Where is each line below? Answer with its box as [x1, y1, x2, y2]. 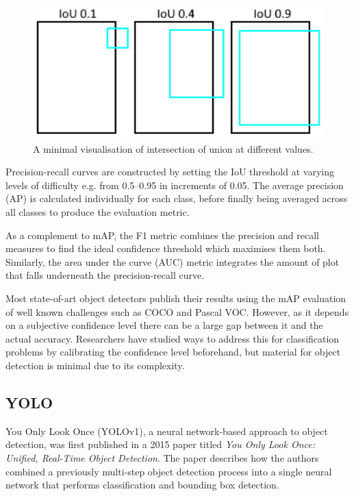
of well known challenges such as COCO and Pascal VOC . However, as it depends [5, 304, 349, 319]
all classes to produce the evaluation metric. [5, 204, 190, 219]
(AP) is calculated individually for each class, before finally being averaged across [5, 191, 348, 206]
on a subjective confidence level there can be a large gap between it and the [5, 318, 323, 332]
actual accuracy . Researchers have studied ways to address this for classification [5, 331, 340, 345]
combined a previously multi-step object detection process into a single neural [5, 464, 332, 478]
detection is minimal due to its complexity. [5, 358, 185, 372]
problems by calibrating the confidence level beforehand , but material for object [5, 345, 341, 359]
